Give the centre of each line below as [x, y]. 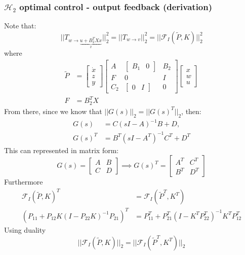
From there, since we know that [53, 111]
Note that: [20, 26]
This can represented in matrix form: [62, 150]
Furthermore [24, 182]
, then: [191, 111]
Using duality [25, 229]
